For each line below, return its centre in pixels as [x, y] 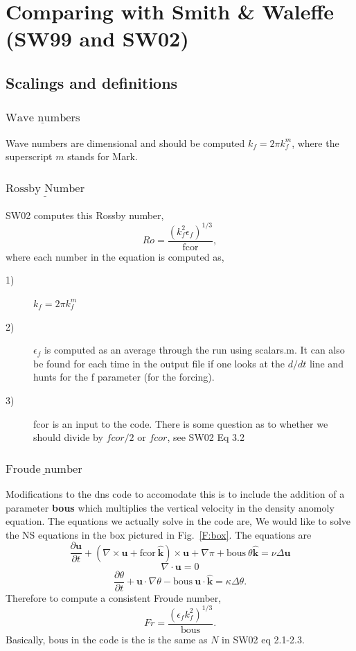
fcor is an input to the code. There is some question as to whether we [181, 423]
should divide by [68, 437]
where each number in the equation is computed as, [115, 256]
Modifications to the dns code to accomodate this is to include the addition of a [175, 493]
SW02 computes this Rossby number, [85, 215]
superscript [29, 156]
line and [326, 363]
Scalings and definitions [92, 82]
